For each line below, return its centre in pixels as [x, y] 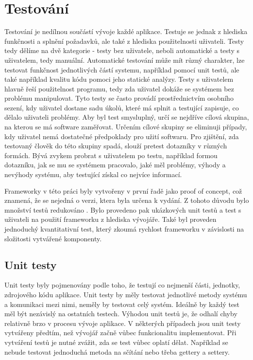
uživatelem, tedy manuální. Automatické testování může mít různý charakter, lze [125, 60]
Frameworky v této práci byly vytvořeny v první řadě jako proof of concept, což [123, 190]
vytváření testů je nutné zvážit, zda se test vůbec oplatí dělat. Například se [116, 342]
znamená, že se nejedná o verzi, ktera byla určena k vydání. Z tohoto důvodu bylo [127, 200]
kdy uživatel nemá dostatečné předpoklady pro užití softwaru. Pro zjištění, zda [122, 136]
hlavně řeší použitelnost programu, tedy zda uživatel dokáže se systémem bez [119, 88]
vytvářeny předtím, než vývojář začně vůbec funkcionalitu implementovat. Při [120, 333]
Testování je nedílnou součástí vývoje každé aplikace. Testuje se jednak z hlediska [126, 31]
